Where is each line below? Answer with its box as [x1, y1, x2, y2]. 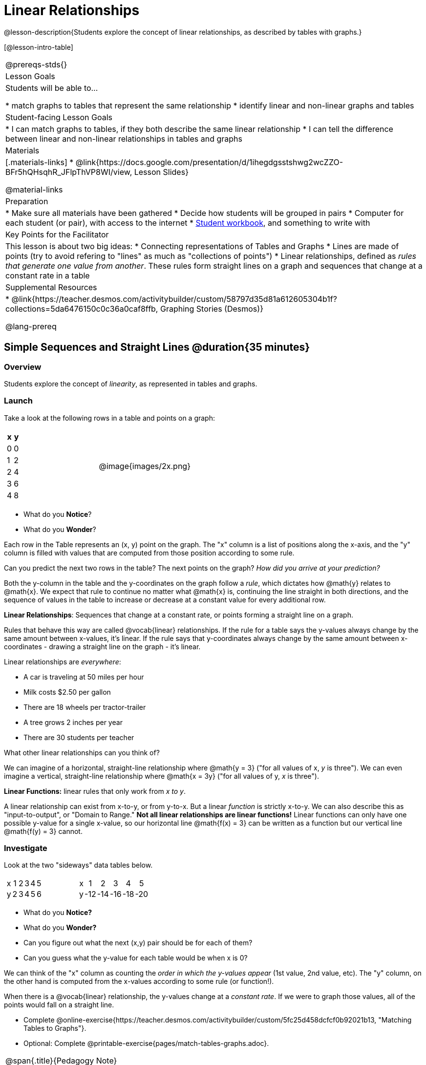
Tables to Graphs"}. [23, 1024, 86, 1033]
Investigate [4, 843, 47, 853]
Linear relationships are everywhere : [4, 657, 121, 666]
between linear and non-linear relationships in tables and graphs [5, 133, 242, 144]
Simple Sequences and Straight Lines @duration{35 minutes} [4, 341, 310, 354]
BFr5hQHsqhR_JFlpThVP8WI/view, [5, 167, 132, 177]
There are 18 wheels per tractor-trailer [23, 703, 146, 711]
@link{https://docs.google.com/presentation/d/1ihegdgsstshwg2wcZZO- [75, 157, 343, 167]
